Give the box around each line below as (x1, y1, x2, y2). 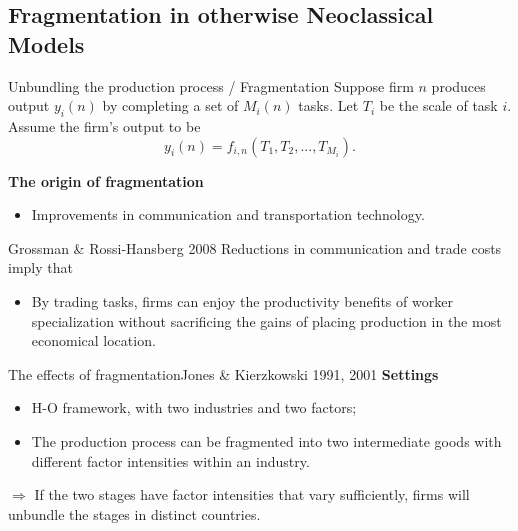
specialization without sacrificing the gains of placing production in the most (31, 310, 502, 331)
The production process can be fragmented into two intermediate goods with (31, 430, 502, 451)
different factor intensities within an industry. (31, 450, 310, 471)
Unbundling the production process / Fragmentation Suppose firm (8, 75, 414, 96)
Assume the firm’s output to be (8, 115, 201, 136)
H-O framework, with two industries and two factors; (31, 397, 357, 418)
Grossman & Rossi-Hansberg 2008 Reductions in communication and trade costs (8, 237, 502, 258)
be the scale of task (379, 95, 498, 116)
